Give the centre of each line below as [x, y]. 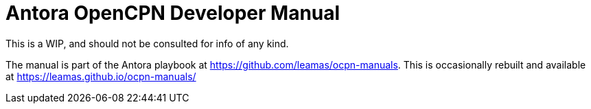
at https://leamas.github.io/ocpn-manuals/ [101, 76]
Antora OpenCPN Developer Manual [173, 13]
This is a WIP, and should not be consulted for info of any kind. [147, 43]
